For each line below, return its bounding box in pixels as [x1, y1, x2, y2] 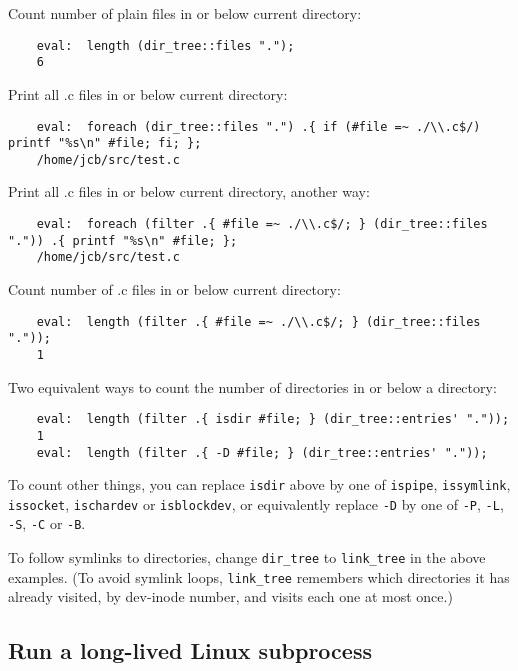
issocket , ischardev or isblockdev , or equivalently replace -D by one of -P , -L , [8, 493, 504, 514]
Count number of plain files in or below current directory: [8, 3, 362, 23]
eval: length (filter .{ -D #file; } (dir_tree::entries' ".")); [36, 445, 488, 460]
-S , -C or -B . [8, 513, 86, 534]
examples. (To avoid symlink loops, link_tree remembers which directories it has [8, 566, 510, 587]
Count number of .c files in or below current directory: [8, 279, 341, 300]
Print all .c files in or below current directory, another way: [8, 181, 370, 202]
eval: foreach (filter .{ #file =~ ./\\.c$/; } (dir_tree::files [36, 217, 488, 232]
